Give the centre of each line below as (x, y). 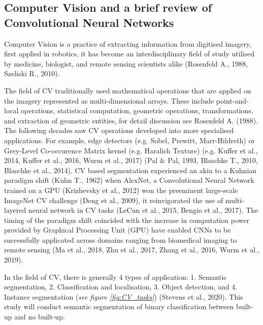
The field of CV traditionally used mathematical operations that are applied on (128, 90)
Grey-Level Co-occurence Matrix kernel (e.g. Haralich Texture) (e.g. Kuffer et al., (131, 150)
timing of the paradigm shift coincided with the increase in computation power (127, 220)
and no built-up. (40, 317)
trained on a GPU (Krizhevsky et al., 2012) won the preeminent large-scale (121, 190)
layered (15, 210)
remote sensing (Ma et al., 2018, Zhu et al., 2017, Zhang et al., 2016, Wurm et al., (132, 250)
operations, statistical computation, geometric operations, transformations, (137, 110)
